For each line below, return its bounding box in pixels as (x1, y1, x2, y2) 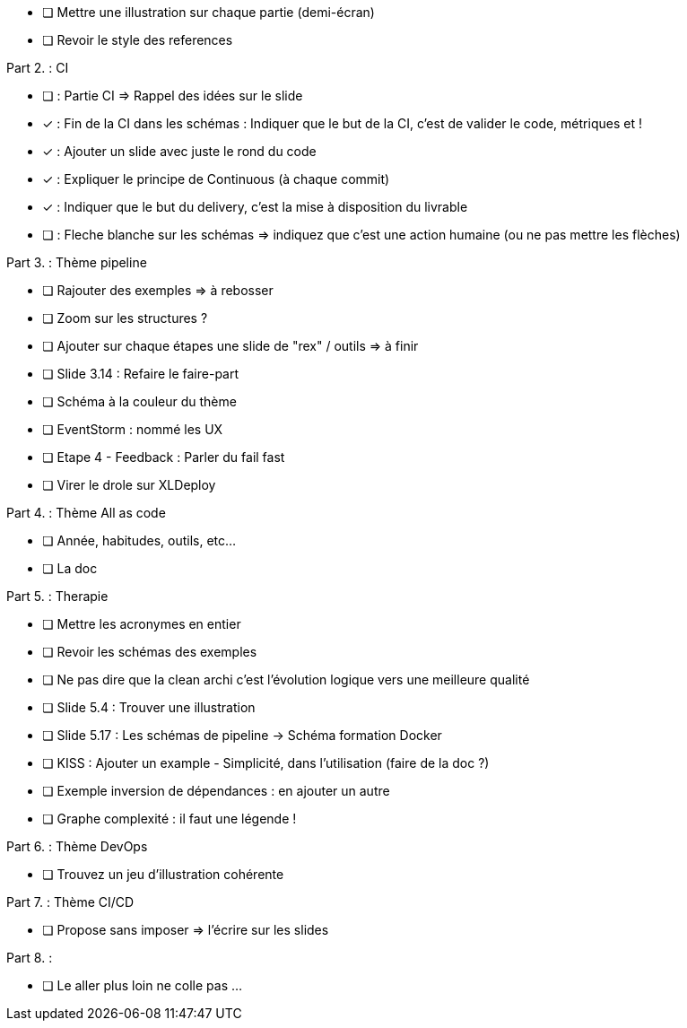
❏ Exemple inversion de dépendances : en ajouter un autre (42, 783, 390, 798)
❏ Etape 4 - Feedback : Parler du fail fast (42, 449, 285, 465)
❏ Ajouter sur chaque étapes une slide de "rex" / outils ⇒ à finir (42, 338, 419, 353)
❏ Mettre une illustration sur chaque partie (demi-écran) (42, 4, 375, 20)
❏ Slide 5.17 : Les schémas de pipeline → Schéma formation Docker (42, 727, 442, 743)
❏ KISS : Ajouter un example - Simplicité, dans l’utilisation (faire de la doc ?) (42, 755, 490, 771)
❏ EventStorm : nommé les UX (42, 422, 223, 437)
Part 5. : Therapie (6, 588, 109, 604)
